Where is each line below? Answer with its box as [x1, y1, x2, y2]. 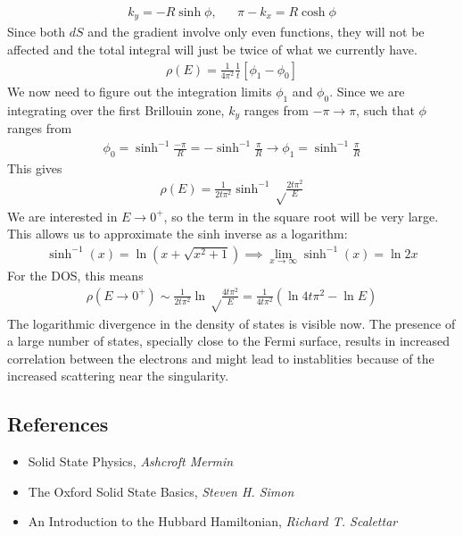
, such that [356, 100, 415, 119]
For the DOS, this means [7, 266, 144, 284]
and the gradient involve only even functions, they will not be [87, 22, 425, 41]
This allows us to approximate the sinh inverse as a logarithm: [7, 224, 348, 243]
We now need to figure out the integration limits [7, 81, 272, 100]
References [7, 410, 109, 438]
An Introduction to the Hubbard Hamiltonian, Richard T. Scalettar [28, 512, 398, 531]
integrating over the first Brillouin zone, [7, 100, 225, 119]
